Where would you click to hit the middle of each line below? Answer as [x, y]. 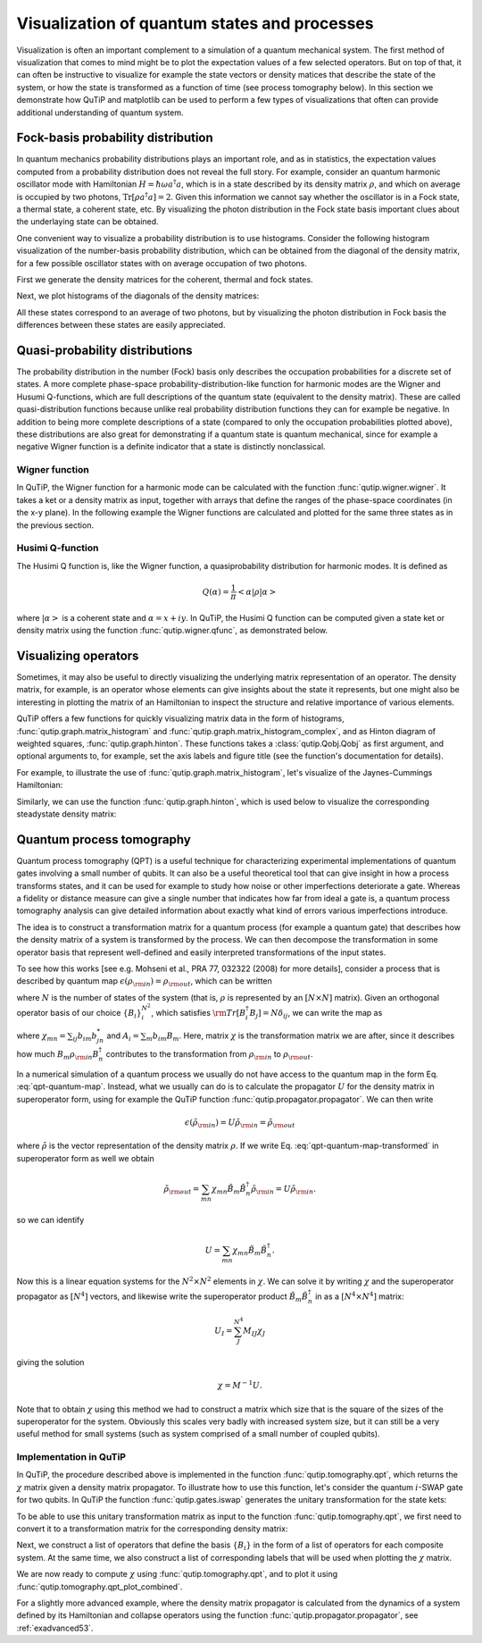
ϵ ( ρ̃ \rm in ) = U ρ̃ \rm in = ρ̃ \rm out [240, 1123]
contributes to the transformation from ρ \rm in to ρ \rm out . [209, 1055]
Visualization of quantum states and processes [195, 23]
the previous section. [55, 525]
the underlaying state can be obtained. [88, 222]
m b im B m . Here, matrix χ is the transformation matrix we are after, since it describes [300, 1036]
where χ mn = [41, 1036]
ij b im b [85, 1036]
